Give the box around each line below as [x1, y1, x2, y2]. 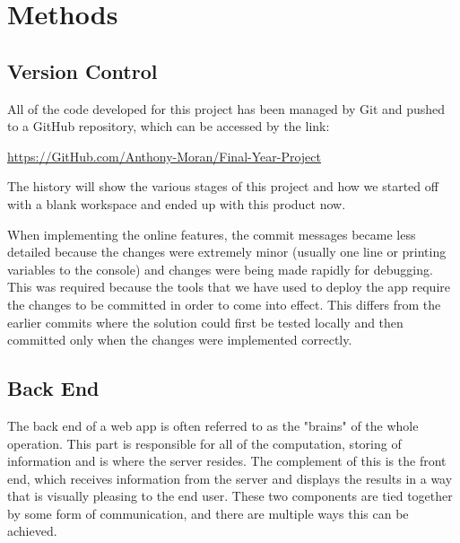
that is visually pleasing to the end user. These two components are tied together [7, 486, 453, 505]
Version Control [7, 57, 158, 84]
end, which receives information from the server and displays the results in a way [7, 469, 453, 487]
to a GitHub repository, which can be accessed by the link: [7, 117, 330, 136]
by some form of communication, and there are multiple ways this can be [7, 504, 409, 522]
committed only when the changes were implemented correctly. [7, 330, 352, 349]
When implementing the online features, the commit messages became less [7, 224, 416, 243]
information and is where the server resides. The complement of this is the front [7, 451, 447, 470]
